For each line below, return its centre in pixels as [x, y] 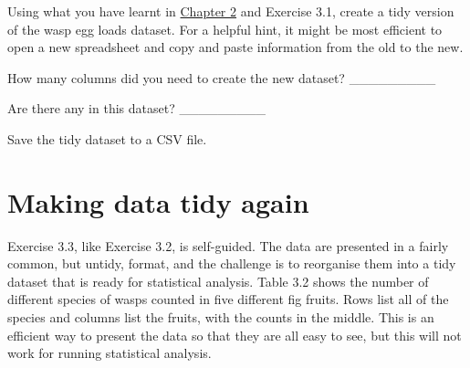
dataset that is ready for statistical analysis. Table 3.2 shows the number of [218, 281]
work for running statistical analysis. [110, 353]
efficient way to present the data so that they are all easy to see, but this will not [235, 335]
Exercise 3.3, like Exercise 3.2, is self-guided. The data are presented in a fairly [228, 245]
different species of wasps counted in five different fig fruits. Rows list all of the [228, 299]
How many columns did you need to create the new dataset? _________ [222, 77]
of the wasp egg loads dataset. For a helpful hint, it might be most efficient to [225, 29]
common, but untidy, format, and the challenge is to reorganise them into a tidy [232, 263]
